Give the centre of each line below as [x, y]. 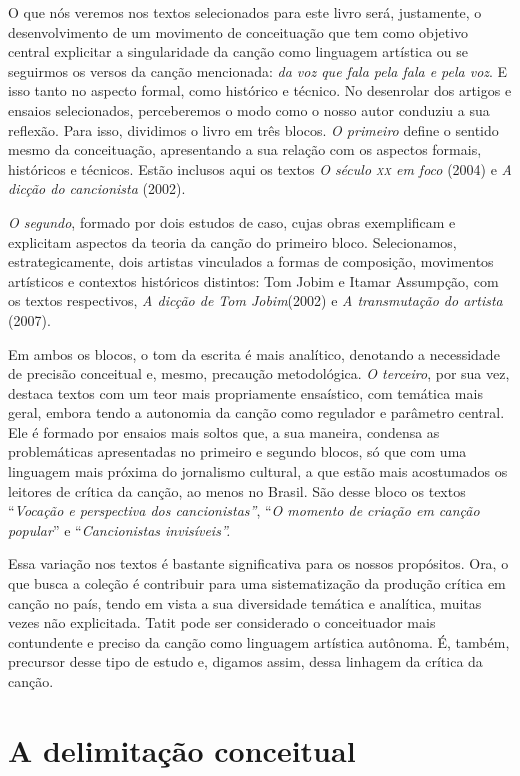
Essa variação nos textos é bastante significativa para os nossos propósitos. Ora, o [258, 563]
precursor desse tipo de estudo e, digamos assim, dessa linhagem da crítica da [245, 661]
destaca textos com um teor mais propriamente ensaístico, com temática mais [245, 392]
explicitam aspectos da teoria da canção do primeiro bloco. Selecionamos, [232, 241]
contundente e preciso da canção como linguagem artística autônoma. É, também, [259, 641]
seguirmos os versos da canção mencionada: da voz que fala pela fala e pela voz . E [258, 70]
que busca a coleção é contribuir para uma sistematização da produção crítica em [257, 583]
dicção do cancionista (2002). [97, 188]
